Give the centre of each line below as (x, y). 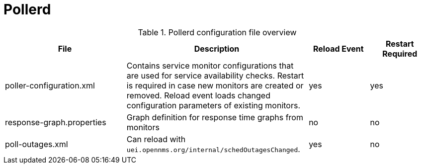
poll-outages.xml (37, 144)
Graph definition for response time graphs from (215, 117)
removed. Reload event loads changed (198, 95)
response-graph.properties (56, 122)
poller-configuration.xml (50, 85)
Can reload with (156, 139)
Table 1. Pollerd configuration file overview (217, 32)
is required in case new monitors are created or (215, 85)
